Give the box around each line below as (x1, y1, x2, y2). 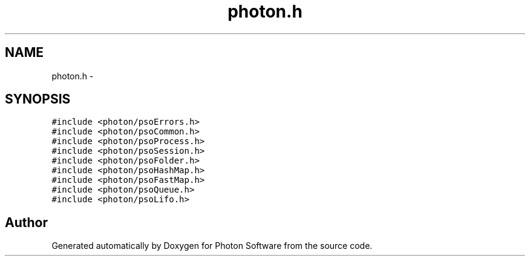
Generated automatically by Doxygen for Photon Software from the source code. (51, 240, 373, 251)
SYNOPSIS (5, 91, 71, 107)
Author (5, 214, 48, 230)
